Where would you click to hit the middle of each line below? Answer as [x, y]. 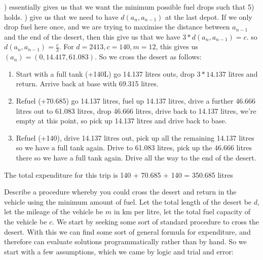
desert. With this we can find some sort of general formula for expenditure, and [127, 231]
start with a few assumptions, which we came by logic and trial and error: [119, 251]
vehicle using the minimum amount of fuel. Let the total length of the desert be [128, 201]
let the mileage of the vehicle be [54, 212]
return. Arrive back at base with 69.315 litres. [87, 84]
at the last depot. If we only [209, 17]
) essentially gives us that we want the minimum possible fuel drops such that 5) [129, 7]
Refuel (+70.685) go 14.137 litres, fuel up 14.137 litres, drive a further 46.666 [136, 100]
